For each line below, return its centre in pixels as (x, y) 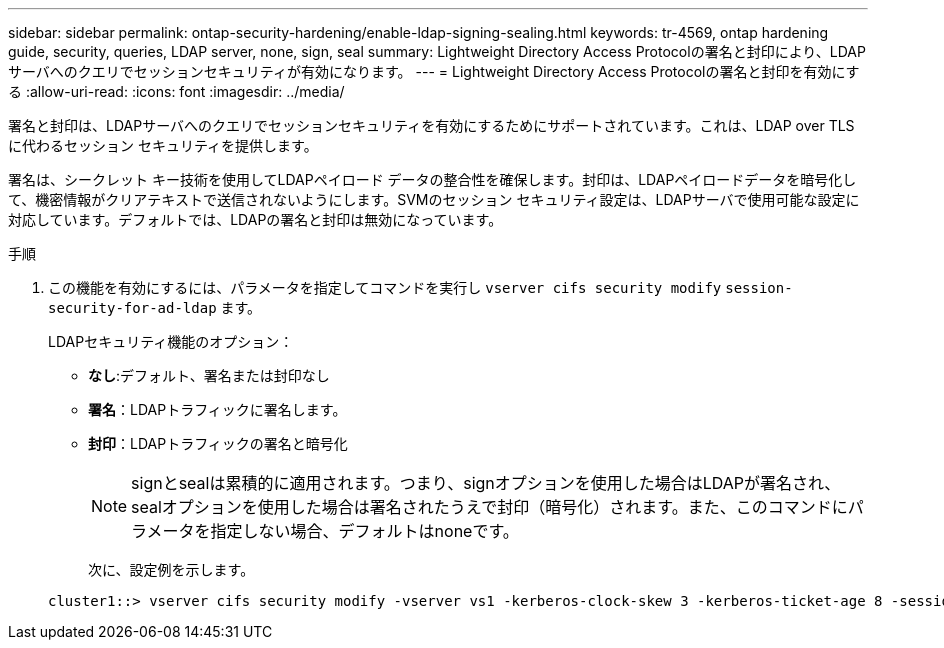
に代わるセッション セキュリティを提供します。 (163, 145)
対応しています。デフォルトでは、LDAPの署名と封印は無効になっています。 (255, 219)
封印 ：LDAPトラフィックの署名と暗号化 (218, 443)
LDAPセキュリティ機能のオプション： (171, 341)
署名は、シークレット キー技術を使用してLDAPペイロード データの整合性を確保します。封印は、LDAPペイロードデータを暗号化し (432, 179)
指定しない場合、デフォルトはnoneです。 (364, 531)
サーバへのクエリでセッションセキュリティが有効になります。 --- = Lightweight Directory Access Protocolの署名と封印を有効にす (434, 71)
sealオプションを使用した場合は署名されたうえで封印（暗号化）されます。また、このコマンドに (489, 507)
